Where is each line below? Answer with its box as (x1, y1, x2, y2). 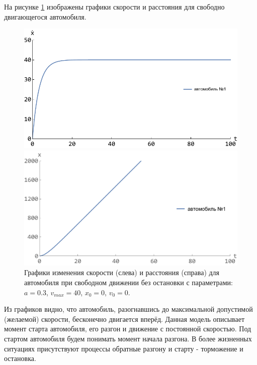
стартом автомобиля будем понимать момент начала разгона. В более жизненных (4, 333, 252, 343)
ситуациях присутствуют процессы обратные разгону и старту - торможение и (4, 343, 243, 353)
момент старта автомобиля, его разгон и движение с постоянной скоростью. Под (4, 323, 251, 334)
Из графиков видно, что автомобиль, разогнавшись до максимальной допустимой (4, 304, 253, 314)
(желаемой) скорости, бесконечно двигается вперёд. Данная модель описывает (4, 313, 245, 324)
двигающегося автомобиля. (4, 11, 87, 22)
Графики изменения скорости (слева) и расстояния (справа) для (24, 267, 220, 278)
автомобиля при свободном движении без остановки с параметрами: (24, 277, 233, 287)
